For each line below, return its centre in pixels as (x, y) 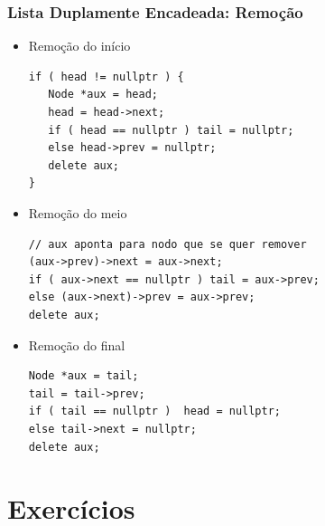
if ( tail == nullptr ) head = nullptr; (154, 411)
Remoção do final (77, 344)
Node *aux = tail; (84, 376)
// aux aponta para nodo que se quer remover (167, 244)
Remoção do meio (78, 212)
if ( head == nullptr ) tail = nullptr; (171, 130)
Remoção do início (79, 46)
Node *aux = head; (103, 95)
